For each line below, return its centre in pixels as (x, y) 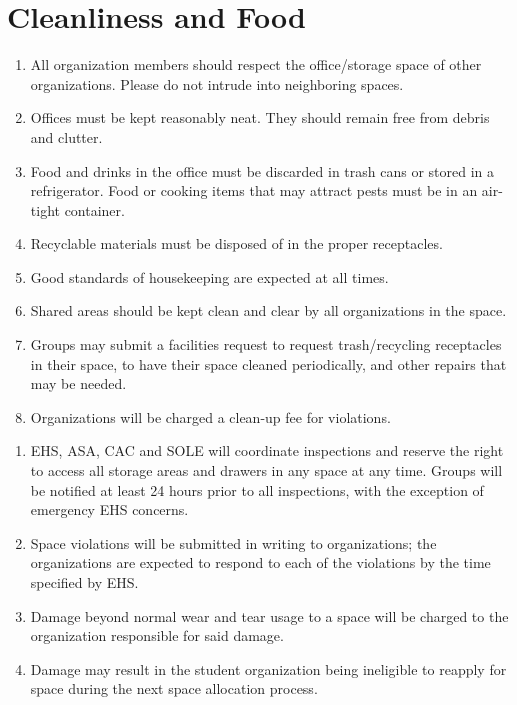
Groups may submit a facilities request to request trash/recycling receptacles (266, 344)
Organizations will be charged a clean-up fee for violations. (210, 416)
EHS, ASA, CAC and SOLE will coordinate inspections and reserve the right (267, 450)
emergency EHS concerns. (109, 509)
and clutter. (66, 136)
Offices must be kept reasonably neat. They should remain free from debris (260, 117)
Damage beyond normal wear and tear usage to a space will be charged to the (269, 615)
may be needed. (78, 383)
